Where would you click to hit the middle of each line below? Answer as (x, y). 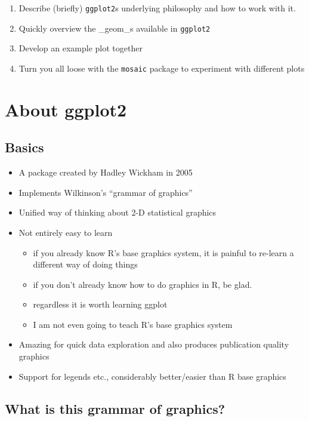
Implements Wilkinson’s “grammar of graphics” (106, 192)
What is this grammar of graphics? (115, 408)
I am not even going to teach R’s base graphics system (133, 324)
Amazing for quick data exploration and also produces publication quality (154, 344)
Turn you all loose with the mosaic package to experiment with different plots (162, 68)
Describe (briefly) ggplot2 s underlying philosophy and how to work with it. (157, 8)
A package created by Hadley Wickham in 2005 (106, 172)
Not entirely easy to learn (66, 232)
